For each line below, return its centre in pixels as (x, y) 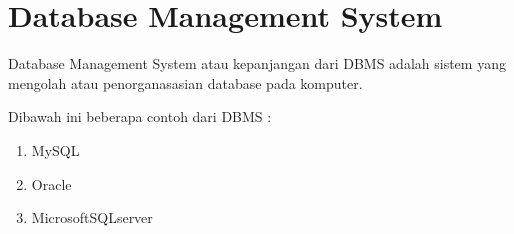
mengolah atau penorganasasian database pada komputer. (185, 82)
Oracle (51, 183)
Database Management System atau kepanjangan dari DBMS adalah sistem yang (257, 63)
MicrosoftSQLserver (92, 217)
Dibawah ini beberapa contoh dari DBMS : (140, 116)
